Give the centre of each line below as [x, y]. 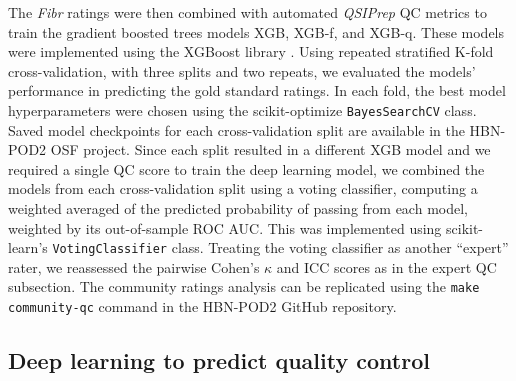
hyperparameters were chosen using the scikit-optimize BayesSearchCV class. [242, 109]
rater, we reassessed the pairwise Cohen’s [134, 266]
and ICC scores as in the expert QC [386, 266]
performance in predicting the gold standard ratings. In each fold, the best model [257, 90]
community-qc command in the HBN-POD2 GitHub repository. [202, 306]
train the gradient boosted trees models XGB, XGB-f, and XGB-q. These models [256, 31]
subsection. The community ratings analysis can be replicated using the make [244, 286]
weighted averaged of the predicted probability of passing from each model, [238, 208]
